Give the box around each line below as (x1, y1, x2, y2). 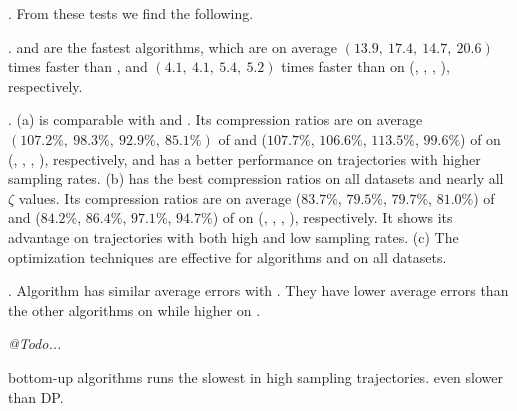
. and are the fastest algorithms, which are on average (8, 36, 337, 57)
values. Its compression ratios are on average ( (18, 187, 302, 208)
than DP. (8, 386, 64, 407)
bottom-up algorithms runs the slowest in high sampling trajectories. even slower (8, 366, 503, 387)
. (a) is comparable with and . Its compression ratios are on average (8, 109, 423, 130)
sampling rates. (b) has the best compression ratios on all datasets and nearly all (8, 168, 504, 189)
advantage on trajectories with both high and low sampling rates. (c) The (8, 226, 459, 247)
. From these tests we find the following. (8, 3, 254, 23)
